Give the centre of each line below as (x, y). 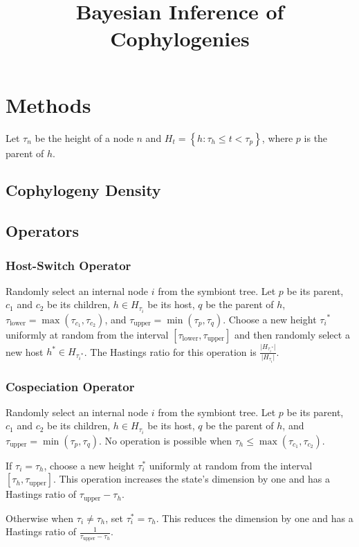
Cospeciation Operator (70, 386)
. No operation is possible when (166, 440)
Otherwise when (40, 518)
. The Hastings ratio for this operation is (170, 351)
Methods (48, 104)
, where (277, 137)
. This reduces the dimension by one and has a (255, 518)
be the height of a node (84, 137)
